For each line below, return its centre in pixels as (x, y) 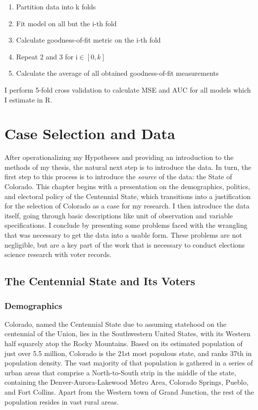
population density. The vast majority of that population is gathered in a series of (129, 363)
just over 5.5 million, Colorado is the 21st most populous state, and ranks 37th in (128, 353)
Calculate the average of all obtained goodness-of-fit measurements (117, 73)
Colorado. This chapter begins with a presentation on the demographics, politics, (128, 186)
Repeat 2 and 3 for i (47, 56)
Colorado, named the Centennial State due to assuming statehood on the (115, 324)
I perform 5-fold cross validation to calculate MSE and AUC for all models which (128, 89)
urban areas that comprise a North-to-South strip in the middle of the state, (120, 372)
